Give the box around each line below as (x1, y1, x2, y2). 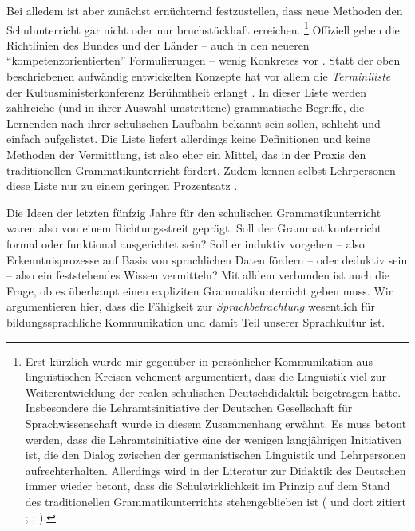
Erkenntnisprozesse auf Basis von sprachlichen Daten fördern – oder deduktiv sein (6, 251, 408, 267)
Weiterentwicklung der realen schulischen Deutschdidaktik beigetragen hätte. (25, 383, 401, 400)
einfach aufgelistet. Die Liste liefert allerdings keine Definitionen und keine (6, 130, 370, 147)
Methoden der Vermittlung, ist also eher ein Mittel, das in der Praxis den (6, 146, 366, 162)
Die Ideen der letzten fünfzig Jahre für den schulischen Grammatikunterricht (6, 204, 381, 220)
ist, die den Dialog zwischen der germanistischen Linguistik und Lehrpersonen (25, 446, 406, 463)
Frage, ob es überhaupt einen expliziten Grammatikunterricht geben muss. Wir (6, 282, 393, 299)
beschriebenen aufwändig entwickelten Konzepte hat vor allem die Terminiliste (6, 68, 391, 85)
